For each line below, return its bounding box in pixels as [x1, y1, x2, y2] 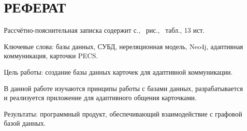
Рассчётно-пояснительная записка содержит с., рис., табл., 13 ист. [4, 25, 205, 35]
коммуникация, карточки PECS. [4, 51, 98, 61]
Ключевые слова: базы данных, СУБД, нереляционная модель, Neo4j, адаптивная [4, 41, 243, 51]
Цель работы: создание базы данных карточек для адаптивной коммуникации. [4, 66, 233, 77]
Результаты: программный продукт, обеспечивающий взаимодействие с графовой [4, 108, 242, 118]
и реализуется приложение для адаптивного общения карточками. [4, 92, 197, 103]
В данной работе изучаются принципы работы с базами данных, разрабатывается [4, 83, 243, 93]
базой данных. [4, 118, 46, 128]
